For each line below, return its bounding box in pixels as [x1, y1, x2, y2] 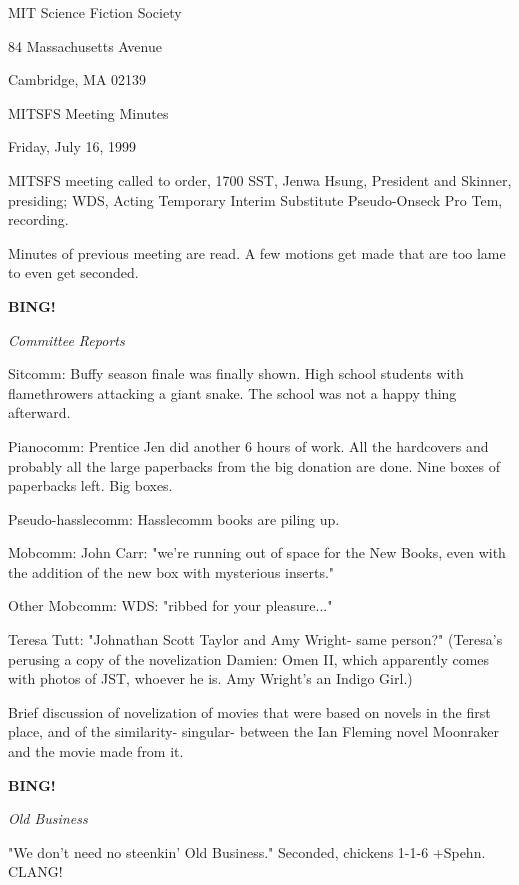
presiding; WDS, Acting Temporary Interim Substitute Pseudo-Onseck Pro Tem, [8, 189, 503, 210]
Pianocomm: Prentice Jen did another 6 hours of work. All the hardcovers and [8, 435, 489, 456]
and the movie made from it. [8, 741, 184, 762]
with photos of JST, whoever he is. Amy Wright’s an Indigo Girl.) [8, 668, 413, 689]
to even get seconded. [8, 262, 139, 283]
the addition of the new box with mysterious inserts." [8, 561, 335, 582]
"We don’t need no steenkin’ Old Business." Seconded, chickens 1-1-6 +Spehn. [8, 841, 486, 862]
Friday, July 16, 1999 [8, 136, 137, 157]
